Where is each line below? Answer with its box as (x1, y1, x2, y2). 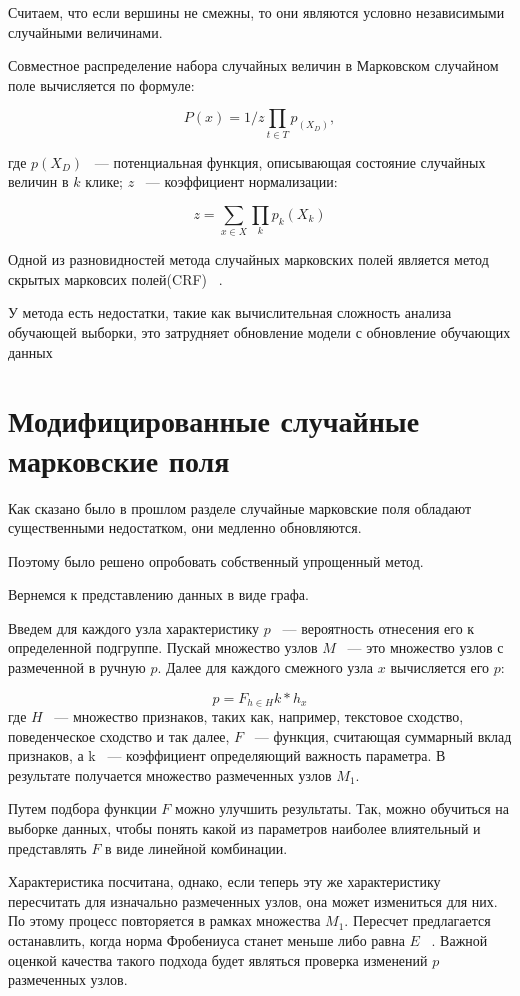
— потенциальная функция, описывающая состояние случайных (94, 151, 486, 172)
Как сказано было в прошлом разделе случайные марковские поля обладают (8, 497, 472, 518)
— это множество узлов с (347, 637, 504, 658)
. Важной (431, 930, 488, 951)
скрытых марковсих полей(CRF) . (8, 268, 223, 289)
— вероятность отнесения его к (282, 617, 475, 638)
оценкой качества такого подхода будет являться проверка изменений (8, 949, 428, 970)
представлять (8, 837, 87, 858)
